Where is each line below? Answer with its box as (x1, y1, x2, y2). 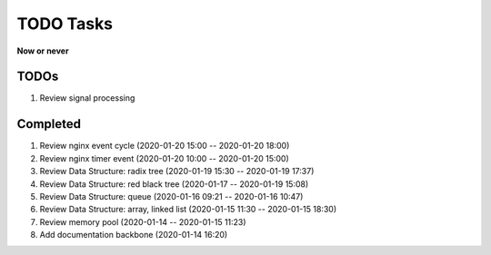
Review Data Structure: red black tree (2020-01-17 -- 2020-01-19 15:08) (39, 178, 309, 190)
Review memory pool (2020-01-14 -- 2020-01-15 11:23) (39, 216, 246, 227)
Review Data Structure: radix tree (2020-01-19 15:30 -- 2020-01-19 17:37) (39, 166, 315, 177)
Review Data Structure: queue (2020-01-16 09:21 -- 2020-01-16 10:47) (39, 191, 304, 201)
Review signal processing (39, 93, 135, 103)
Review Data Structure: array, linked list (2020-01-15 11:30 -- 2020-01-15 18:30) (39, 204, 336, 215)
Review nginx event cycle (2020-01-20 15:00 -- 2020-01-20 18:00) (39, 141, 290, 152)
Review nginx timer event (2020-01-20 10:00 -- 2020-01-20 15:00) (39, 152, 290, 163)
